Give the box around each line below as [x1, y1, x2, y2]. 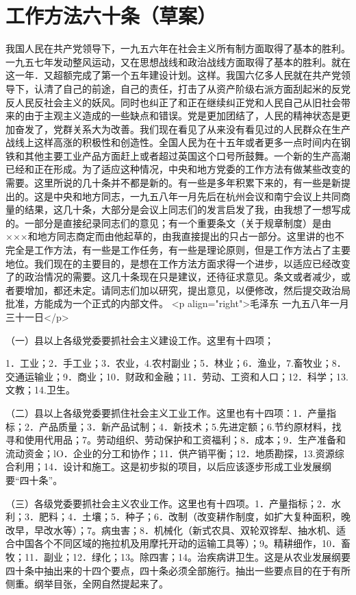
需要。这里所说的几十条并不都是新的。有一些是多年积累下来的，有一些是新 [5, 175, 341, 190]
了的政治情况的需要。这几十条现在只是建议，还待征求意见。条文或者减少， [5, 269, 341, 284]
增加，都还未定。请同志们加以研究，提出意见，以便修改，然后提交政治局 [24, 282, 351, 297]
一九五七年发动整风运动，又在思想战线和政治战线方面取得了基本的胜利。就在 [5, 54, 351, 69]
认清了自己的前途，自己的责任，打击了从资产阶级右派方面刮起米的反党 [34, 81, 351, 95]
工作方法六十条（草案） [5, 1, 217, 29]
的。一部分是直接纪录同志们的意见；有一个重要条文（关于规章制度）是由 [5, 215, 331, 230]
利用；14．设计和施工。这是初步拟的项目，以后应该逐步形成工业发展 [14, 459, 322, 474]
